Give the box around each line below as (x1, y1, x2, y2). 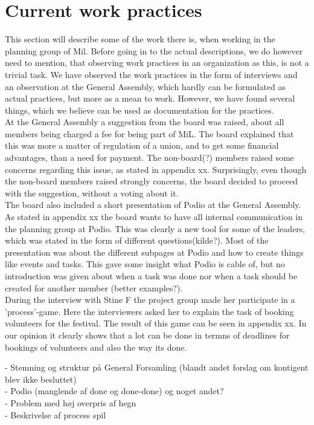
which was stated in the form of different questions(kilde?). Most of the (5, 234, 269, 247)
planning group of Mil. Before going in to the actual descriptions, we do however (5, 44, 303, 57)
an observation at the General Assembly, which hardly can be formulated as (5, 80, 286, 92)
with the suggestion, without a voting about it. (5, 186, 179, 199)
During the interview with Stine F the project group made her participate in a (5, 293, 295, 306)
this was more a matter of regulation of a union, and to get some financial (5, 139, 279, 152)
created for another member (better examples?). (5, 281, 183, 294)
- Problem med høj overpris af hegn (5, 396, 136, 409)
